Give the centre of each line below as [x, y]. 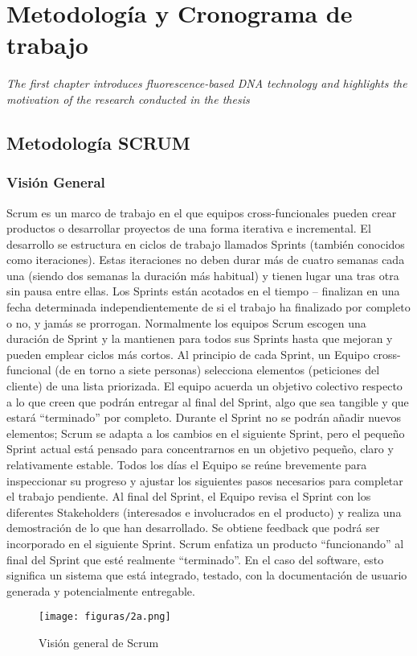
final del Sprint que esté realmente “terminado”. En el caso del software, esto [195, 559]
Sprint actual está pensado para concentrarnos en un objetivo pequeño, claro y [200, 449]
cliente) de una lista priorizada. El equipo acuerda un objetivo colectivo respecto [204, 386]
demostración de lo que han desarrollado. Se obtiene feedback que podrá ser [193, 528]
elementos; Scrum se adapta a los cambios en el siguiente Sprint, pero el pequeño [206, 433]
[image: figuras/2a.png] [105, 617]
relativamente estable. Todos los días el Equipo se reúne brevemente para [187, 464]
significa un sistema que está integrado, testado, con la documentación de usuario [207, 575]
